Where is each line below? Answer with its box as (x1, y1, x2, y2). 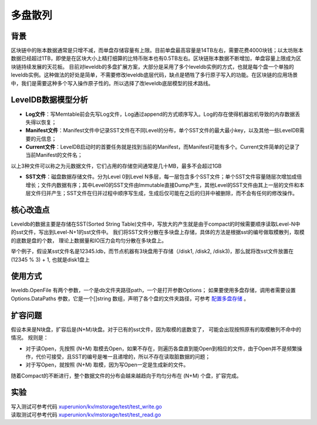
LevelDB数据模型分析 (11, 95, 88, 105)
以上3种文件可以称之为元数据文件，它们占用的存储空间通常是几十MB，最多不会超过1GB (11, 162, 222, 169)
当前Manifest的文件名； (25, 152, 83, 159)
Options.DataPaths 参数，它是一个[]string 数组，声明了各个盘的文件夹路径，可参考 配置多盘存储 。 (11, 295, 249, 302)
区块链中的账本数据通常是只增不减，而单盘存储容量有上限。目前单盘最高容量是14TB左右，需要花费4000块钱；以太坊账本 (11, 47, 303, 54)
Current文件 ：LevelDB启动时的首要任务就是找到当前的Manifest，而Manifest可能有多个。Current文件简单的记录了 (25, 143, 300, 150)
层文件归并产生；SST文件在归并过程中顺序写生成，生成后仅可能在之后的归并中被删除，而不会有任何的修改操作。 (25, 190, 298, 197)
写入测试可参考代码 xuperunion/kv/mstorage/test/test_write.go (11, 403, 163, 410)
